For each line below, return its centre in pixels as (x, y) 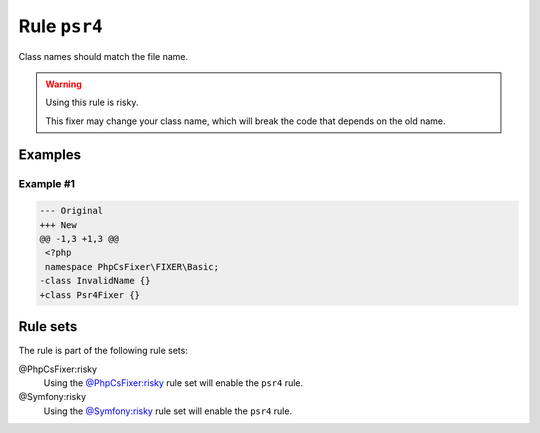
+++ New (58, 224)
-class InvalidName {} (95, 281)
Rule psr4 (61, 26)
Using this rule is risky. (92, 102)
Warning (63, 84)
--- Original (71, 211)
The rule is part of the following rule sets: (103, 351)
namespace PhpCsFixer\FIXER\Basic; (132, 266)
